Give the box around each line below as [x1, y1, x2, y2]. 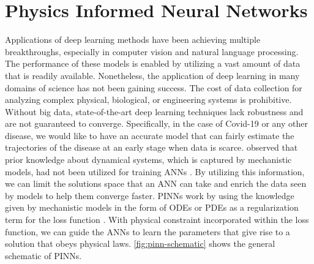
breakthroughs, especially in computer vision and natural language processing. [5, 45, 299, 58]
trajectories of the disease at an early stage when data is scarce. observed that [5, 141, 298, 154]
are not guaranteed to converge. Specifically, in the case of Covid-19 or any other [5, 117, 308, 130]
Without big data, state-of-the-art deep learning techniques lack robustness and [5, 105, 304, 118]
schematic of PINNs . [5, 249, 82, 262]
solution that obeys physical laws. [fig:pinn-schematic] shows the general [5, 237, 275, 250]
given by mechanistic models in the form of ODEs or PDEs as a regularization [5, 201, 299, 214]
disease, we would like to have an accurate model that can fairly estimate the [5, 129, 294, 141]
